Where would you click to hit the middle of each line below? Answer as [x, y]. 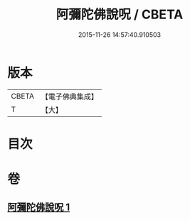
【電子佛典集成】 [69, 97]
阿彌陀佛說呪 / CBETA [120, 15]
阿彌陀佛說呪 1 [39, 208]
